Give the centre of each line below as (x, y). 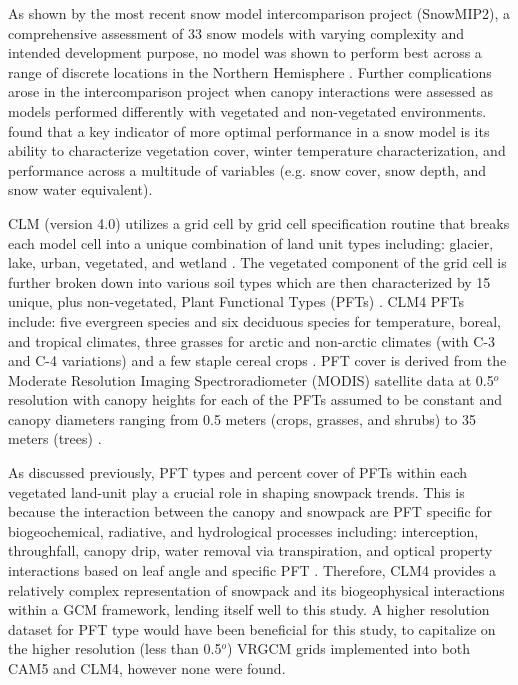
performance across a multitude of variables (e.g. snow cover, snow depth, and (247, 169)
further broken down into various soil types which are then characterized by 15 (249, 281)
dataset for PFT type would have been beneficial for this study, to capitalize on (252, 628)
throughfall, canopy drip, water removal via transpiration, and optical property (250, 550)
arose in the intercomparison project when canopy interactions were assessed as (250, 91)
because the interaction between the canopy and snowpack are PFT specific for (250, 511)
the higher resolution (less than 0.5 (115, 648)
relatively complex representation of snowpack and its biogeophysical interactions (256, 589)
